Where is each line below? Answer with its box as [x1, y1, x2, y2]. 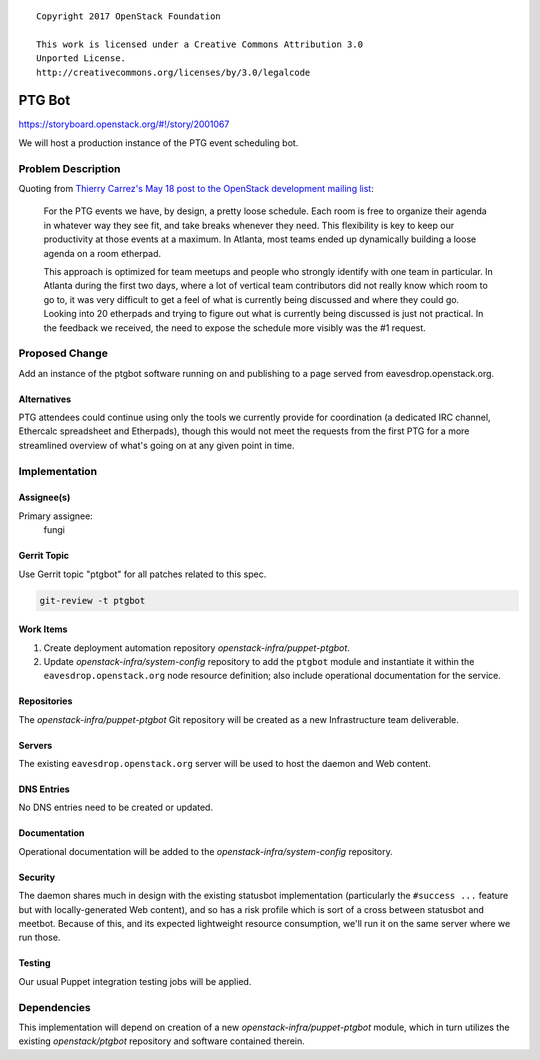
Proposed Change [18, 346, 109, 360]
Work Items [18, 623, 68, 635]
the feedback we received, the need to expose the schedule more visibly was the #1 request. [43, 321, 427, 334]
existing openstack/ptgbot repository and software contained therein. [18, 1035, 305, 1047]
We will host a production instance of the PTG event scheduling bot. [18, 136, 299, 149]
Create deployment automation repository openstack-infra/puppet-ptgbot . [43, 641, 350, 654]
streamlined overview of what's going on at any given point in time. [18, 439, 295, 451]
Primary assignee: [18, 510, 94, 522]
